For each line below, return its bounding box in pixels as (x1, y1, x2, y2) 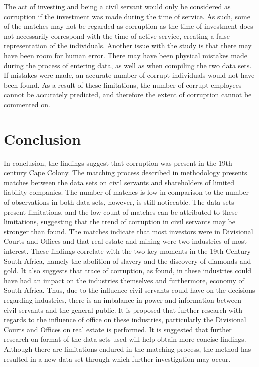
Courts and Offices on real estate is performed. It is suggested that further (4, 324, 232, 334)
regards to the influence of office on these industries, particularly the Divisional (4, 314, 246, 325)
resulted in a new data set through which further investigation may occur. (4, 353, 231, 364)
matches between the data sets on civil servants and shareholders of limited (4, 177, 235, 187)
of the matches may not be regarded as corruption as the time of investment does (4, 21, 253, 31)
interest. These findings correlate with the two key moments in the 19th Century (4, 246, 251, 256)
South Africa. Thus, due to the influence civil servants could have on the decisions (4, 285, 255, 295)
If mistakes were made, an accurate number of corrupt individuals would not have (4, 70, 255, 80)
